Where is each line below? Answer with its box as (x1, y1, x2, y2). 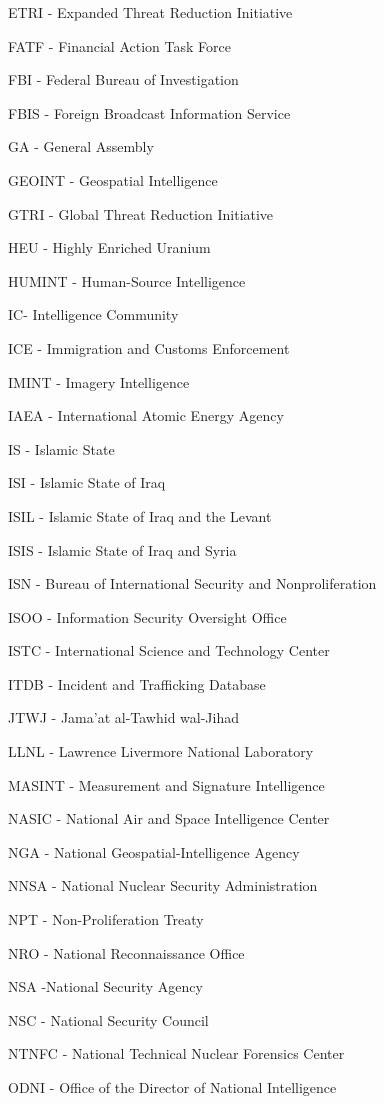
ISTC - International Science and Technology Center (8, 640, 330, 661)
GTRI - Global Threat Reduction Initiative (8, 203, 274, 224)
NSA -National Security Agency (8, 976, 203, 997)
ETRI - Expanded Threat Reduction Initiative (8, 2, 293, 22)
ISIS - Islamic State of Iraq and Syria (8, 539, 237, 560)
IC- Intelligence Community (8, 304, 179, 325)
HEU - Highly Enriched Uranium (8, 237, 211, 258)
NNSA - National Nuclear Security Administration (8, 875, 318, 896)
